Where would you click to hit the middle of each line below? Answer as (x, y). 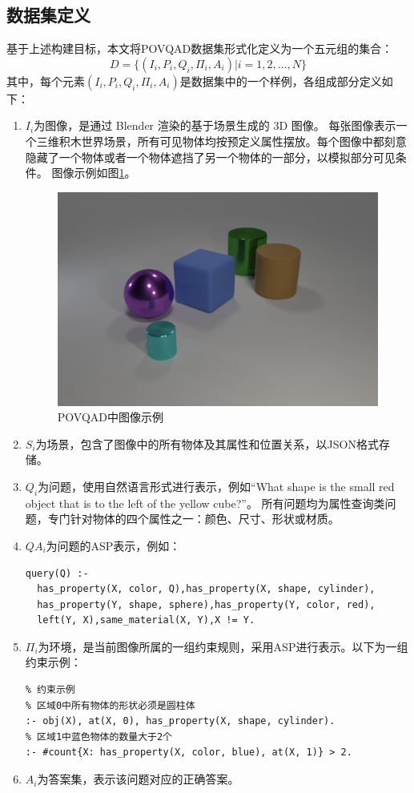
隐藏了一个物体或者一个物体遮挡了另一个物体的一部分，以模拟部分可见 (210, 157)
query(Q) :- (57, 573)
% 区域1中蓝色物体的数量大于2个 (99, 737)
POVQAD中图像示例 (111, 417)
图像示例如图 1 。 (94, 173)
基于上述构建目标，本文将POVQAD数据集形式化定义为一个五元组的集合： (200, 48)
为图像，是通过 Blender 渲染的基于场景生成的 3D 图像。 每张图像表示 (215, 125)
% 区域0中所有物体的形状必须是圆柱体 (110, 705)
